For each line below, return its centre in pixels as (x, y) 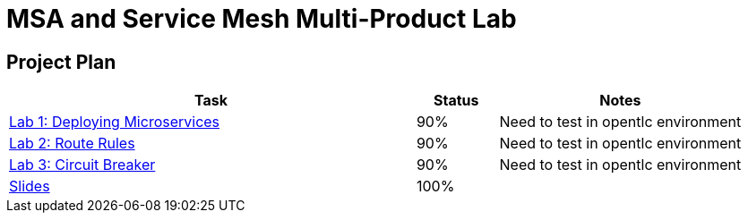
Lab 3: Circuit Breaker (82, 165)
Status (456, 101)
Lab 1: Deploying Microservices (115, 122)
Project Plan (61, 62)
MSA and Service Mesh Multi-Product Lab (262, 19)
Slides (30, 186)
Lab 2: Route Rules (72, 144)
